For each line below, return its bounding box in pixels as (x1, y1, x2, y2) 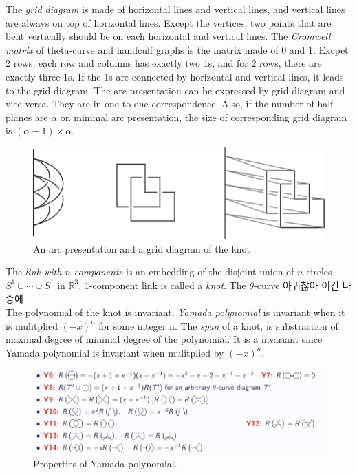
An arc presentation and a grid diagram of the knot (33, 241, 251, 255)
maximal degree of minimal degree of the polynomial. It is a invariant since (6, 332, 323, 346)
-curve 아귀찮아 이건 (254, 277, 340, 292)
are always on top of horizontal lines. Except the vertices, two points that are (6, 15, 332, 30)
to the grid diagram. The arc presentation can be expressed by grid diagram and (6, 83, 345, 97)
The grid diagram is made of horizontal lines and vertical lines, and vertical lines (6, 2, 345, 16)
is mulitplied (6, 318, 58, 332)
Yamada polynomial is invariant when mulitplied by (6, 345, 224, 359)
